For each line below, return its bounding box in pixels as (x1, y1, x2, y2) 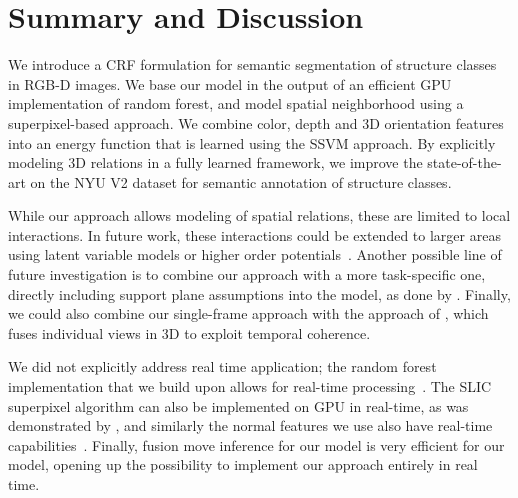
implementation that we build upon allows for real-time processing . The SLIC (8, 376, 492, 397)
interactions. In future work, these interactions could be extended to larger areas (8, 224, 501, 245)
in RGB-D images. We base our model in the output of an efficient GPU (8, 73, 452, 94)
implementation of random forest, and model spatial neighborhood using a (8, 93, 464, 114)
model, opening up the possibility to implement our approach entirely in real (8, 454, 478, 475)
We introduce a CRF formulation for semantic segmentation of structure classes (8, 54, 497, 75)
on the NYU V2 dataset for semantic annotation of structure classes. (30, 171, 452, 192)
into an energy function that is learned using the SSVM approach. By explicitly (8, 132, 496, 153)
